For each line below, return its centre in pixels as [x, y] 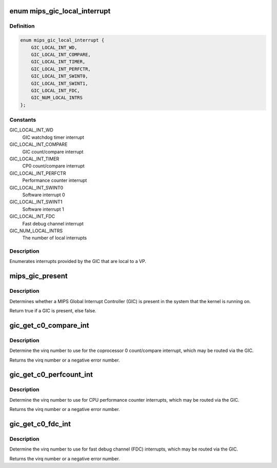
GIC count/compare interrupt [53, 152]
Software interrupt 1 [43, 209]
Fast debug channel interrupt [53, 223]
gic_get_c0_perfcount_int [51, 375]
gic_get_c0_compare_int [49, 325]
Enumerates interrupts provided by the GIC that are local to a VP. [78, 261]
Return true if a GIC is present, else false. [53, 310]
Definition [22, 26]
